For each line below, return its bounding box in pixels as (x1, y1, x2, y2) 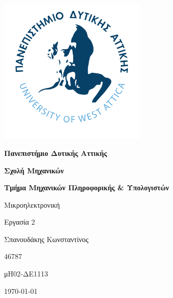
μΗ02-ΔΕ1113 (4, 268, 48, 279)
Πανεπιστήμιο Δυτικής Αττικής (4, 147, 107, 158)
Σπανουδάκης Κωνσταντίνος (4, 233, 89, 244)
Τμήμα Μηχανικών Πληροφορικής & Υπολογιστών (4, 182, 169, 193)
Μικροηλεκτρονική (4, 199, 60, 210)
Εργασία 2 (4, 216, 35, 227)
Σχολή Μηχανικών (4, 165, 64, 175)
